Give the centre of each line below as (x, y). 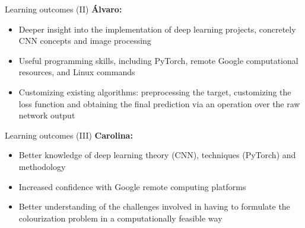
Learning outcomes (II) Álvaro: (63, 9)
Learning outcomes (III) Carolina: (69, 135)
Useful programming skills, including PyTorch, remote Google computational (158, 60)
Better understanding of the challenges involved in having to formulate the (154, 206)
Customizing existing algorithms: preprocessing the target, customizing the (155, 91)
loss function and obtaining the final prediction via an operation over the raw (159, 103)
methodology (42, 166)
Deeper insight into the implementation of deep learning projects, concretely (157, 29)
